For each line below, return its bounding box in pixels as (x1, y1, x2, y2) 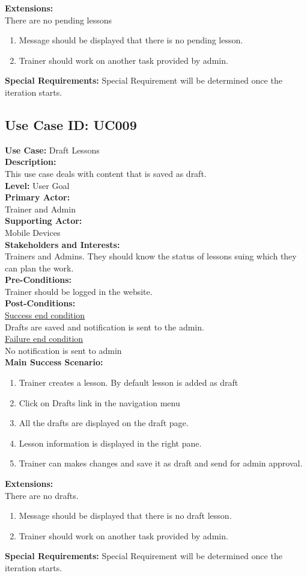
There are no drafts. (5, 489, 79, 501)
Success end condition (5, 309, 85, 321)
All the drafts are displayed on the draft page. (19, 417, 189, 429)
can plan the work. (5, 261, 74, 274)
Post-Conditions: (5, 297, 76, 309)
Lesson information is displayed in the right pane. (19, 436, 202, 449)
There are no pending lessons (5, 13, 112, 26)
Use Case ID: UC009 (5, 115, 137, 134)
